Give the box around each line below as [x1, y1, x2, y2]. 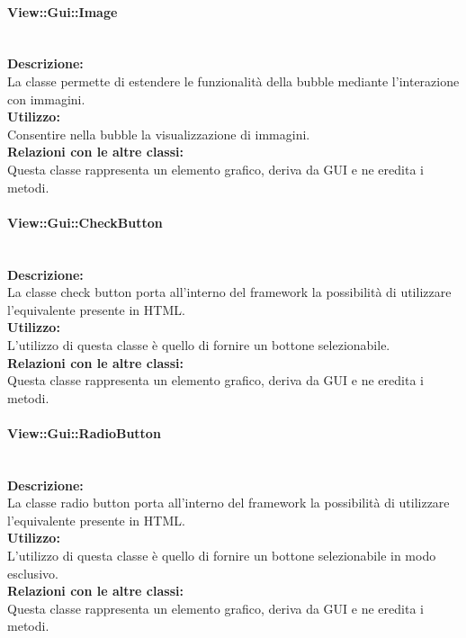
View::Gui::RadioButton [7, 423, 161, 442]
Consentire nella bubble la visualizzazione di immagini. [7, 124, 310, 143]
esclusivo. [7, 563, 58, 582]
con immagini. [7, 89, 85, 108]
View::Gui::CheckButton [7, 212, 163, 231]
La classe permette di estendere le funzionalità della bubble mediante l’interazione [7, 71, 460, 90]
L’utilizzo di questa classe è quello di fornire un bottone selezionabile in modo [7, 546, 436, 565]
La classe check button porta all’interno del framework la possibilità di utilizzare [7, 283, 452, 301]
